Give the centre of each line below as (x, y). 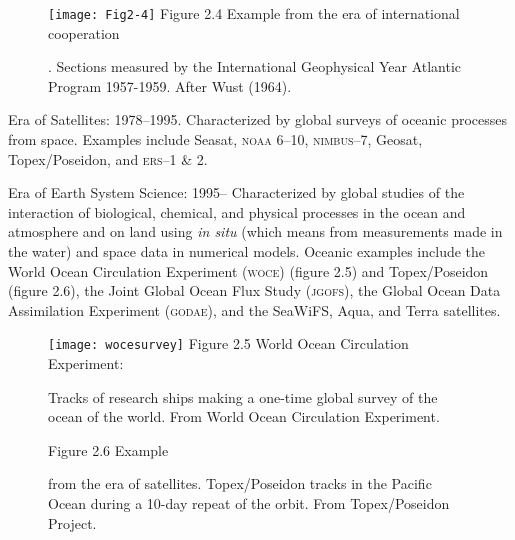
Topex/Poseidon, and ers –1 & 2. (108, 158)
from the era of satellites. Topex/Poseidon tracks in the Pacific (240, 483)
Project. (72, 522)
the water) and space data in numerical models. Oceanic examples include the (247, 251)
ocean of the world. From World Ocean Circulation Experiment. (244, 416)
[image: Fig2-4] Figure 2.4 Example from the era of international (254, 13)
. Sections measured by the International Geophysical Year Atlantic (255, 66)
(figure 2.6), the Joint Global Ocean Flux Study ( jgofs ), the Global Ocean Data (254, 290)
